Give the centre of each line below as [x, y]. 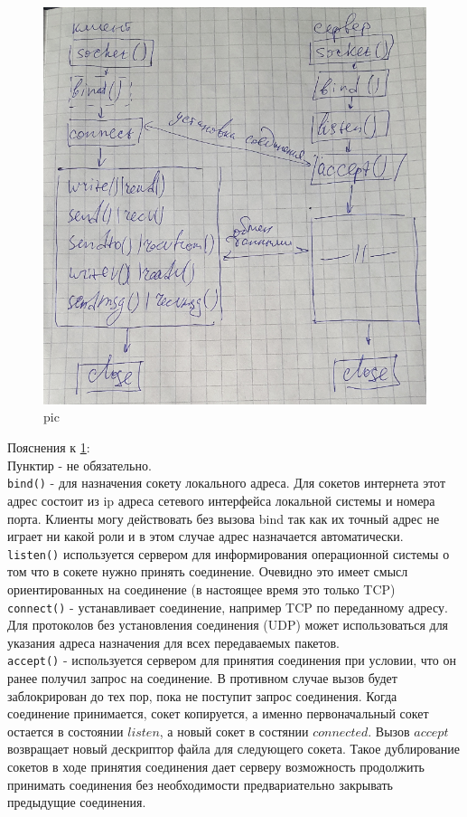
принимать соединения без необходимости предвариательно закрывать [200, 784]
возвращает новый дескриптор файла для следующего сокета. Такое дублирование [234, 749]
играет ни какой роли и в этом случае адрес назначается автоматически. [205, 536]
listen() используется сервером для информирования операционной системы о [229, 553]
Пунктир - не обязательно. [79, 465]
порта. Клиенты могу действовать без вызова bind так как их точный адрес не [224, 518]
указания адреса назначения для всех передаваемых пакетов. [173, 642]
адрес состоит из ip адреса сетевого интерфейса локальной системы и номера [221, 500]
